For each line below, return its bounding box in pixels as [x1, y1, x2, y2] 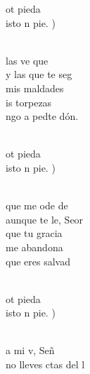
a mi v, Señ [6, 343, 55, 358]
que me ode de [6, 198, 68, 213]
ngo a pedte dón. [6, 109, 79, 123]
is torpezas [6, 94, 52, 109]
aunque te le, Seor [6, 211, 84, 226]
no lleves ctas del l [6, 357, 85, 372]
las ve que [6, 53, 49, 67]
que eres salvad [6, 253, 70, 268]
